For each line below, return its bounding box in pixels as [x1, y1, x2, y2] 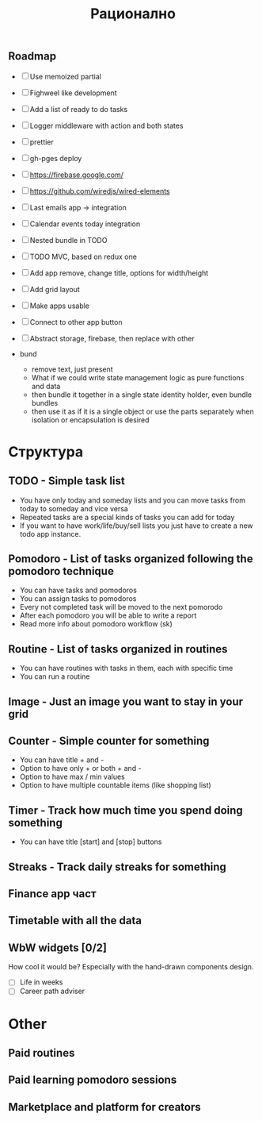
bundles [31, 398, 59, 407]
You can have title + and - [19, 755, 104, 765]
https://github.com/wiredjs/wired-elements [29, 186, 170, 195]
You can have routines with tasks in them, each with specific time [19, 664, 234, 673]
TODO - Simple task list [8, 474, 125, 488]
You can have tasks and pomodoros [19, 585, 137, 595]
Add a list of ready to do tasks [29, 104, 128, 114]
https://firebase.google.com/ [29, 170, 124, 179]
